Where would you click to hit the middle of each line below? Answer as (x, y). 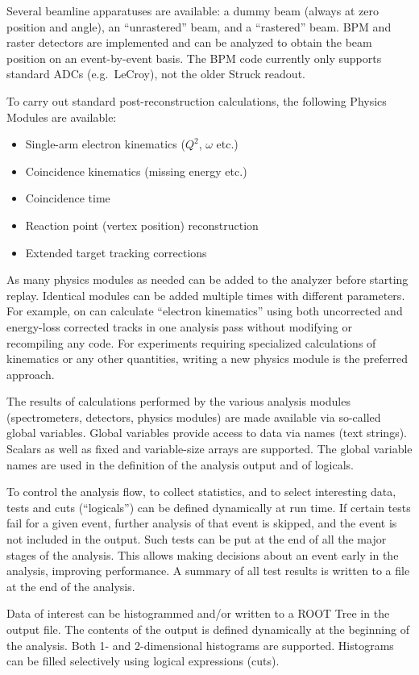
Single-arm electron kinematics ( (105, 144)
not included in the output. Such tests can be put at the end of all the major (197, 539)
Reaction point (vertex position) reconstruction (142, 225)
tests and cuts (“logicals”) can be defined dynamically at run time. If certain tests (209, 507)
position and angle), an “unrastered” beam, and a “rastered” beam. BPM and (199, 26)
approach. (31, 374)
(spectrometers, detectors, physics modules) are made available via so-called (194, 417)
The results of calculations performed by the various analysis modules (178, 401)
